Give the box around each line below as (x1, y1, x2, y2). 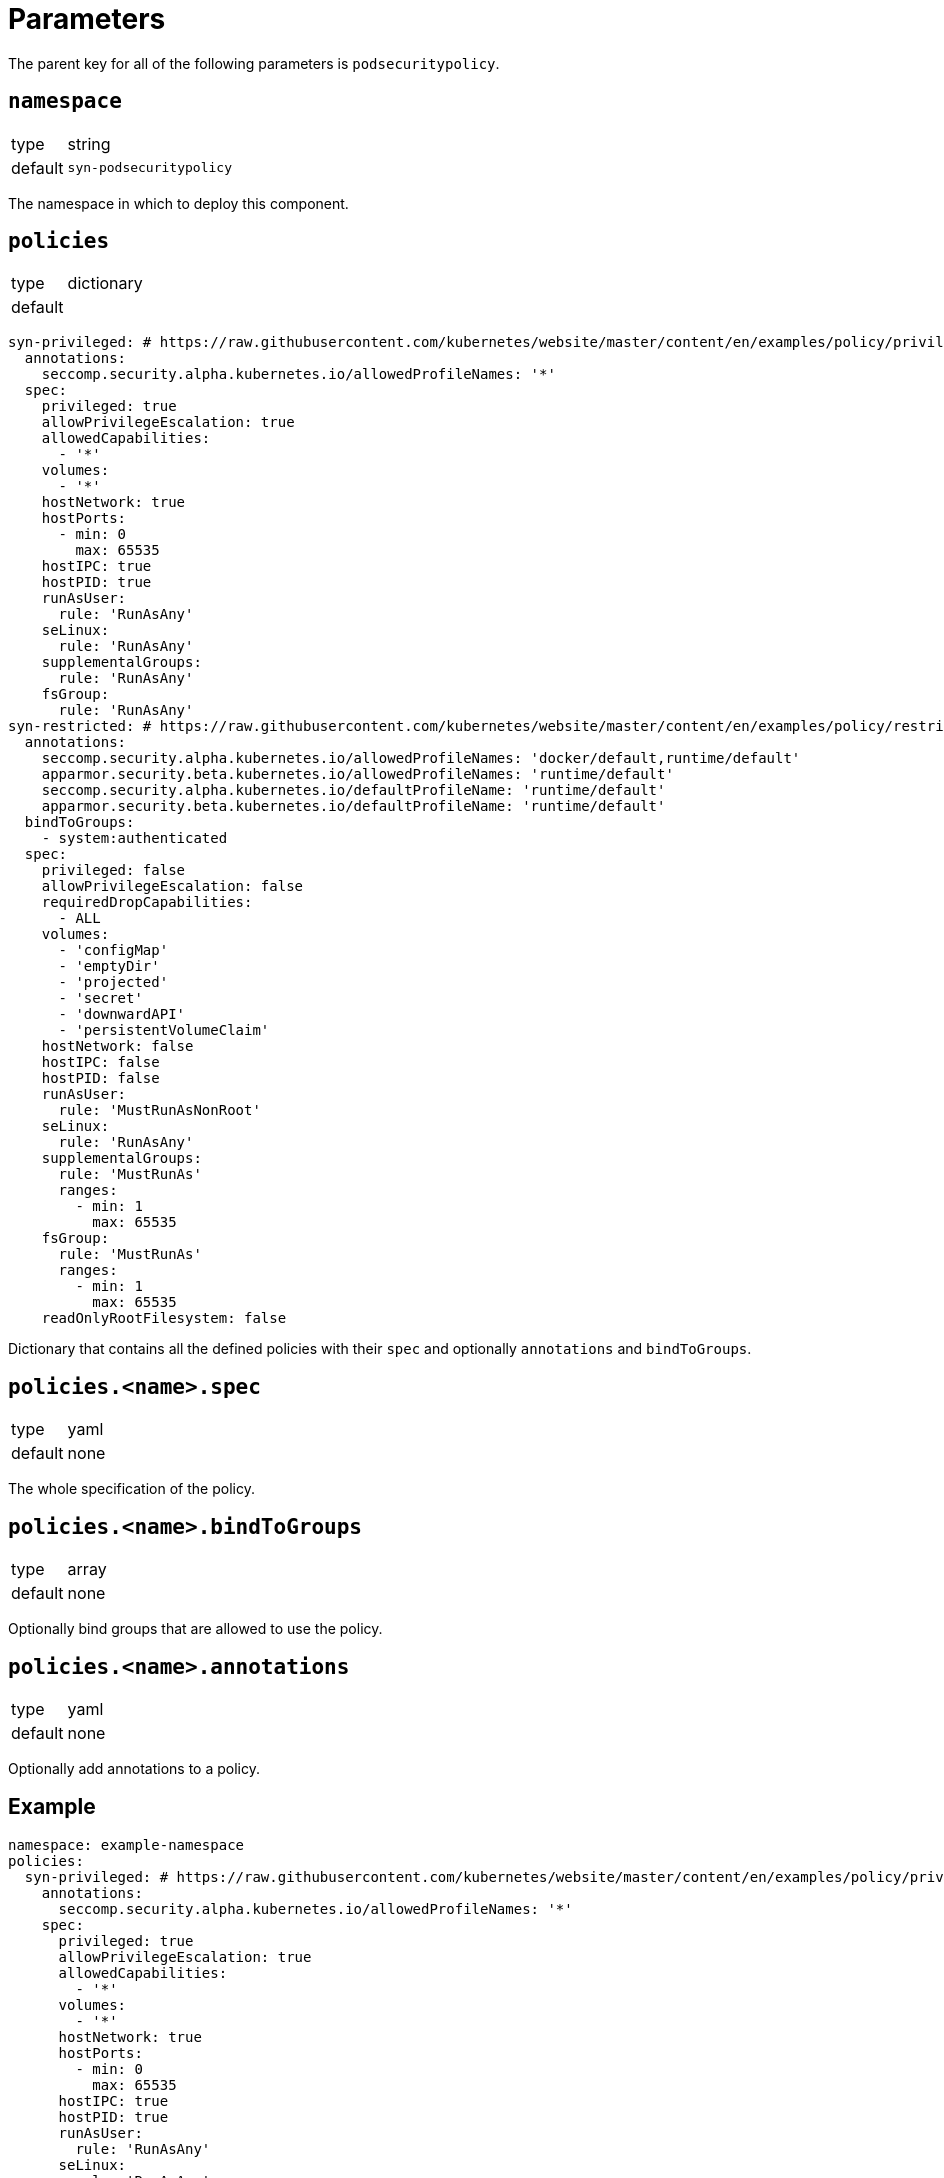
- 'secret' (58, 990, 143, 1007)
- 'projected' (58, 974, 169, 991)
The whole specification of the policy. (8, 1480, 255, 1498)
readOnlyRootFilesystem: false (41, 1310, 287, 1327)
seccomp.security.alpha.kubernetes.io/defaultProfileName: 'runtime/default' (41, 782, 666, 799)
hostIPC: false (41, 1054, 160, 1071)
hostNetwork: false (41, 1038, 194, 1055)
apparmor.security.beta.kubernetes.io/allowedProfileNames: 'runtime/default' (41, 766, 674, 783)
